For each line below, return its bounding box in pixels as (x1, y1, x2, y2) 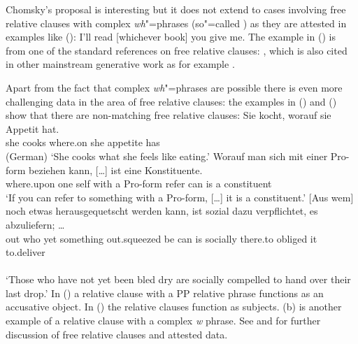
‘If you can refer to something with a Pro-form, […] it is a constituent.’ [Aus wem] (6, 189, 354, 204)
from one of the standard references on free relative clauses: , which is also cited (6, 43, 348, 57)
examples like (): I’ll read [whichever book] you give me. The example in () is (6, 29, 336, 44)
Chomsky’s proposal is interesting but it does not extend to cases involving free (6, 2, 346, 16)
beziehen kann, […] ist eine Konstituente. (29, 162, 203, 177)
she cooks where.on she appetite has (6, 135, 160, 150)
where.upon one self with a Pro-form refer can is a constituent (6, 176, 272, 191)
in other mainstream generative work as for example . (6, 57, 235, 71)
